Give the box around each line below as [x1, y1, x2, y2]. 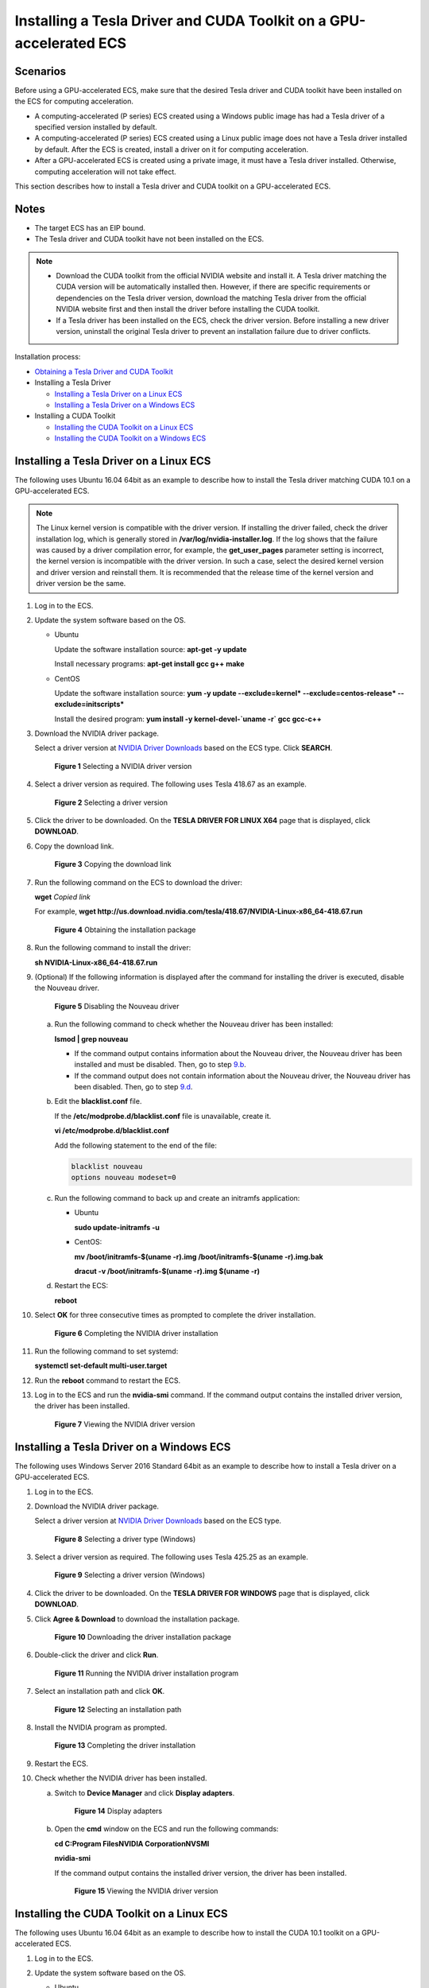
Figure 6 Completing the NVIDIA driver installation [54, 1328, 218, 1338]
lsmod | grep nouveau [54, 1034, 129, 1043]
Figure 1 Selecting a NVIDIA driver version [54, 761, 192, 771]
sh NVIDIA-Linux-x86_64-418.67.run [34, 957, 158, 967]
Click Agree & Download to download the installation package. [34, 1614, 240, 1624]
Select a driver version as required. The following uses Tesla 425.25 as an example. [34, 1552, 309, 1562]
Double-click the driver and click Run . [34, 1650, 159, 1660]
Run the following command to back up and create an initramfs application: [54, 1193, 300, 1202]
